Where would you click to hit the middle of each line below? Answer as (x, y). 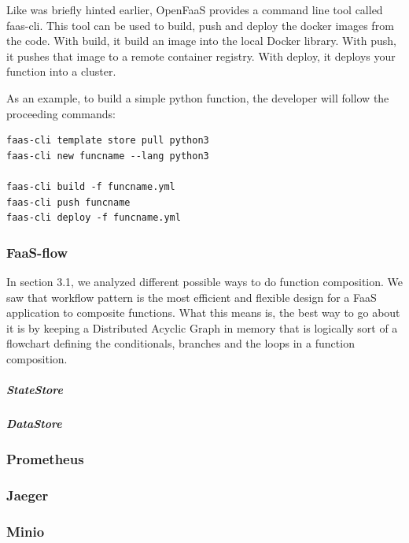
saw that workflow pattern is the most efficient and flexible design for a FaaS (192, 297)
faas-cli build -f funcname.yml (91, 186)
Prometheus (45, 459)
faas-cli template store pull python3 (108, 141)
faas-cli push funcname (68, 202)
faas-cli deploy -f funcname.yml (94, 218)
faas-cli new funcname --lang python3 (108, 156)
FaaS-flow (37, 252)
